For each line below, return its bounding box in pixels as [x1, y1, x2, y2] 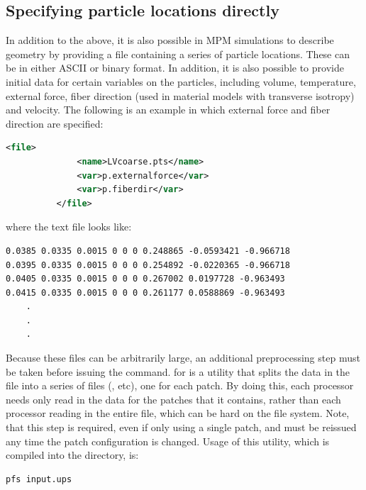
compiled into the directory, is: [6, 447, 139, 462]
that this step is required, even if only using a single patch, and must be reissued [6, 420, 357, 435]
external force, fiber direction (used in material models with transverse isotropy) [6, 88, 355, 103]
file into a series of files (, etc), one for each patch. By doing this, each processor [6, 378, 354, 393]
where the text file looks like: [6, 219, 132, 234]
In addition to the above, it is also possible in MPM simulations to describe [6, 33, 334, 48]
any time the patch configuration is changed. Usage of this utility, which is [6, 433, 330, 448]
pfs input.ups [6, 474, 72, 484]
